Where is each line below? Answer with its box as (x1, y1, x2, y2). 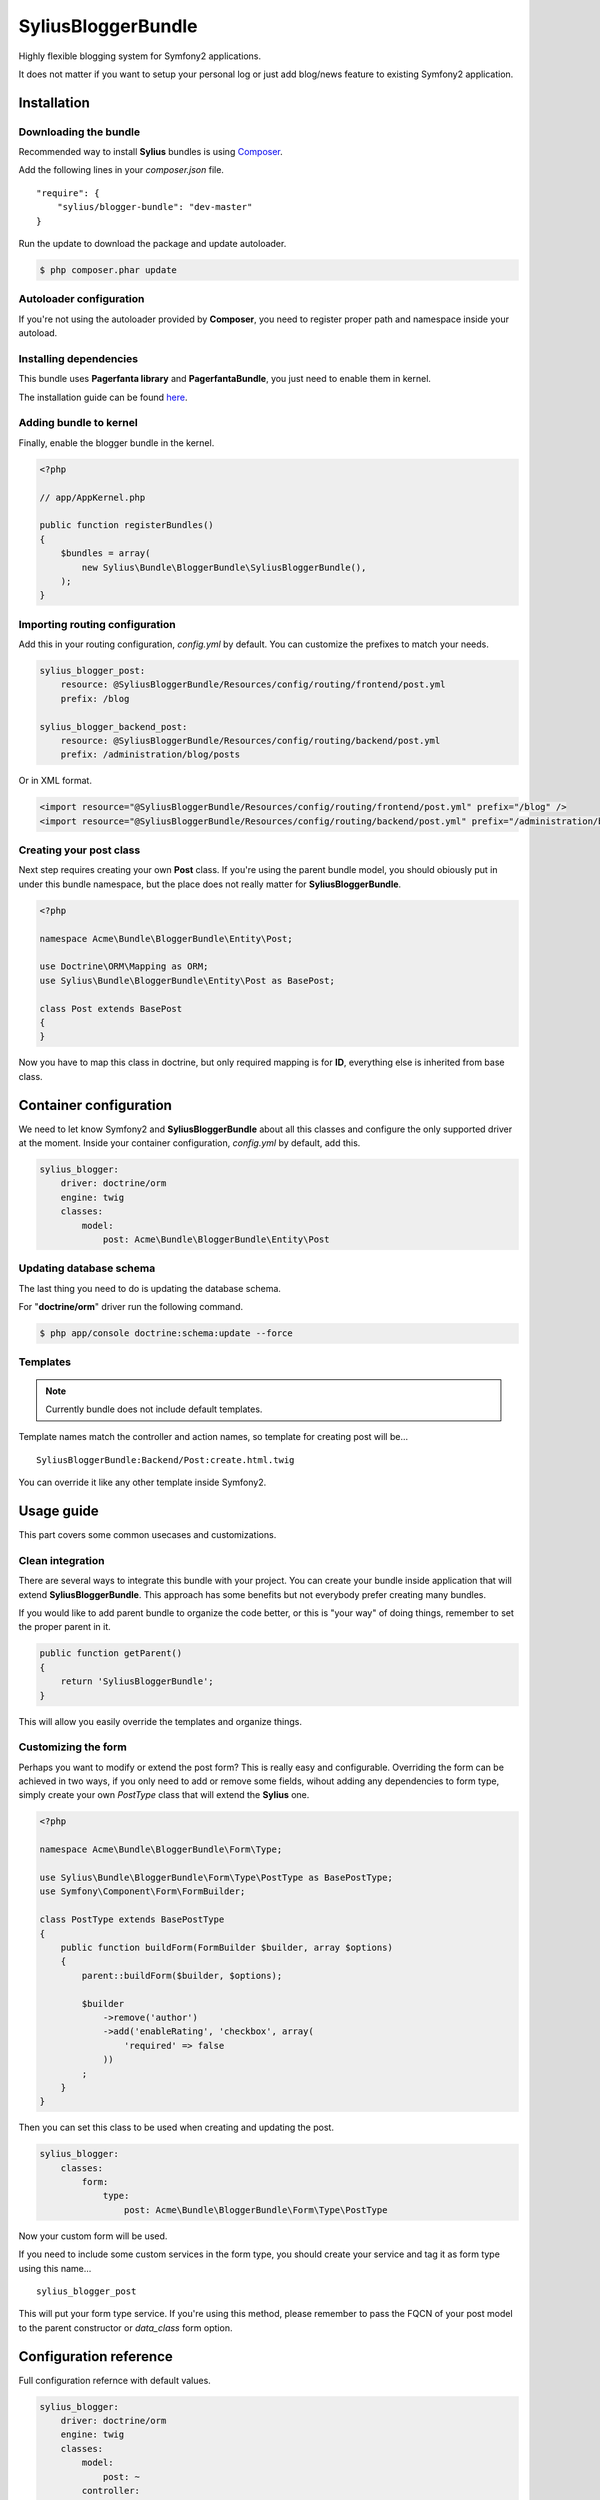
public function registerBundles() (39, 520, 214, 531)
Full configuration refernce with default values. (18, 2374, 212, 2386)
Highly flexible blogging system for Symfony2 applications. (18, 50, 262, 62)
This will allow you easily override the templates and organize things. (18, 1715, 302, 1727)
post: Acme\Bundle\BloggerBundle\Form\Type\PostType (123, 2204, 388, 2215)
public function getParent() (39, 1648, 183, 1659)
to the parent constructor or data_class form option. (18, 2321, 233, 2334)
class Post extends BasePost (39, 1003, 183, 1014)
